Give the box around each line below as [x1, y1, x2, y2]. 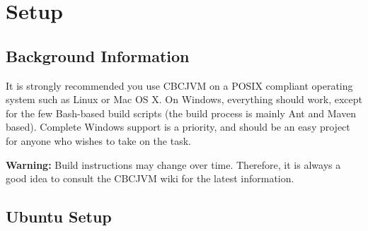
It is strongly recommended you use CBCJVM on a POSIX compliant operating [6, 78, 353, 93]
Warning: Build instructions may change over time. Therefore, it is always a [6, 157, 341, 172]
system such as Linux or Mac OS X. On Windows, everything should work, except [6, 92, 362, 107]
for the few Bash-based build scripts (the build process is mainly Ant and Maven [6, 105, 357, 120]
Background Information [6, 45, 190, 66]
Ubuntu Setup [6, 206, 112, 227]
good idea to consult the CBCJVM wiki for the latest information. [6, 171, 294, 186]
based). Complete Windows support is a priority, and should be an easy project [6, 119, 350, 134]
